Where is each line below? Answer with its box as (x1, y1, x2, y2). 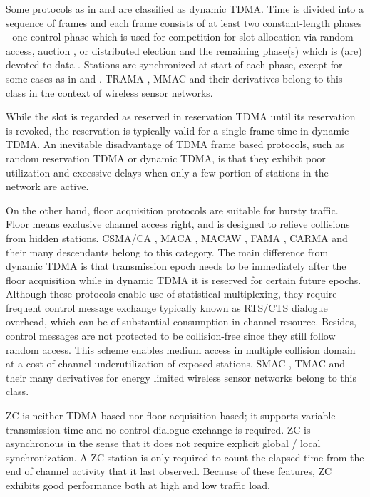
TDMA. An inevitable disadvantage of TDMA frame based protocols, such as (6, 137, 344, 152)
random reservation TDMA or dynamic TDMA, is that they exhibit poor (6, 150, 326, 165)
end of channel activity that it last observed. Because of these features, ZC (6, 464, 332, 478)
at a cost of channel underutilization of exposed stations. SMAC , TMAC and (6, 356, 345, 371)
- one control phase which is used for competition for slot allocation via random (6, 29, 354, 44)
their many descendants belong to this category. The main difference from (6, 244, 329, 259)
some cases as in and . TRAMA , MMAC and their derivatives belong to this (6, 70, 343, 85)
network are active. (6, 179, 89, 194)
